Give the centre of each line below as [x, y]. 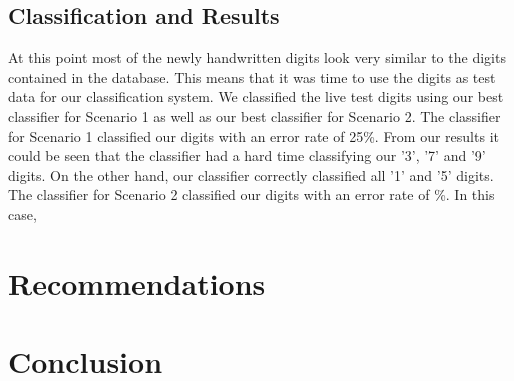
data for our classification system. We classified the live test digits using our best [256, 96]
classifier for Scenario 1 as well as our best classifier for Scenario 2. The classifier [254, 115]
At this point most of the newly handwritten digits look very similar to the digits [257, 57]
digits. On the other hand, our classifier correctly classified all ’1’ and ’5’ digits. [251, 174]
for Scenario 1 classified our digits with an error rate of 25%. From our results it [253, 135]
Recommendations [137, 282]
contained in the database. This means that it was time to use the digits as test [252, 76]
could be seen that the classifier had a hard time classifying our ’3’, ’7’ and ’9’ [247, 155]
